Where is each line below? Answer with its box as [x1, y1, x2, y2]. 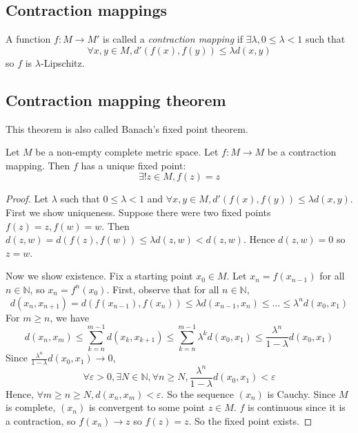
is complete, [6, 400, 56, 414]
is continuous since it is [248, 400, 346, 414]
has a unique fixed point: [81, 158, 186, 172]
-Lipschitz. [40, 55, 85, 70]
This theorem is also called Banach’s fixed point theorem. [6, 121, 248, 136]
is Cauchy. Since [267, 386, 336, 401]
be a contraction [267, 145, 337, 159]
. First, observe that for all [106, 282, 219, 296]
